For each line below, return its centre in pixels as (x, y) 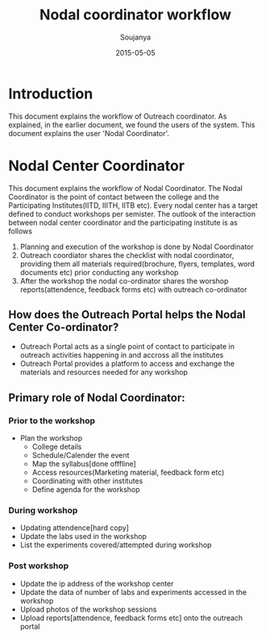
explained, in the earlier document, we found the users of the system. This (132, 124)
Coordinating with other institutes (87, 481)
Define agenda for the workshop (86, 490)
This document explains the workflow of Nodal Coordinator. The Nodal (126, 188)
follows (20, 230)
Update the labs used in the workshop (83, 537)
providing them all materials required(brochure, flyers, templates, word (137, 263)
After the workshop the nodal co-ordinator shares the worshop (124, 280)
